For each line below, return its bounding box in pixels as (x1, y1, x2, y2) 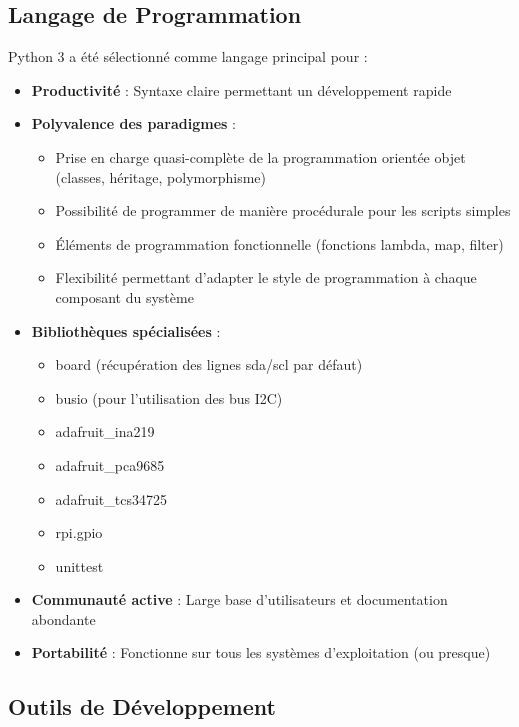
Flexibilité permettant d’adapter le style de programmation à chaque (55, 267, 477, 288)
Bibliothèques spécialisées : (31, 320, 221, 341)
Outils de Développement (8, 691, 276, 722)
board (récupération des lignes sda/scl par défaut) (55, 354, 363, 375)
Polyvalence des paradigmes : (31, 113, 236, 134)
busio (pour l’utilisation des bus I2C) (55, 387, 283, 408)
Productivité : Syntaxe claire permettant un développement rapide (31, 79, 452, 100)
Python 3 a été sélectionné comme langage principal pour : (8, 46, 368, 67)
